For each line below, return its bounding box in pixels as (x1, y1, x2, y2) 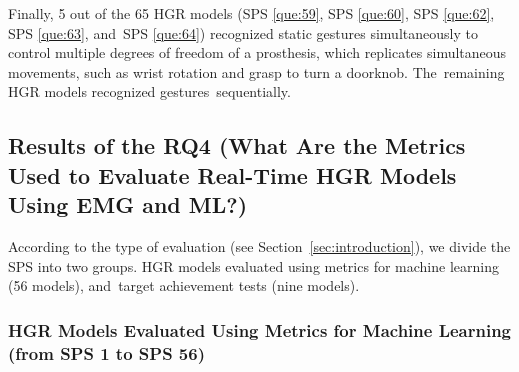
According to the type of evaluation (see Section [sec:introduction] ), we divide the (8, 235, 511, 256)
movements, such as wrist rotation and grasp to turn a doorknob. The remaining (8, 61, 505, 82)
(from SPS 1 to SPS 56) (8, 340, 205, 365)
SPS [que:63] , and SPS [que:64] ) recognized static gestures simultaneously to (8, 22, 478, 43)
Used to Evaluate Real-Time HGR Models (8, 159, 457, 190)
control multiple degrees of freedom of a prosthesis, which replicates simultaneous (8, 42, 507, 63)
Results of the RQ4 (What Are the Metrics (8, 130, 466, 161)
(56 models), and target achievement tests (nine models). (8, 275, 360, 296)
